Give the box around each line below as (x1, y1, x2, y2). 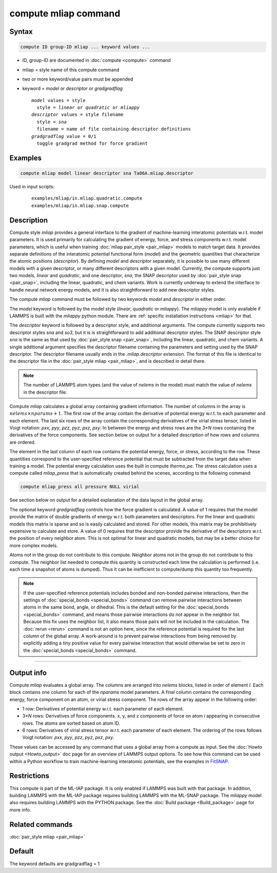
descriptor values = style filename (31, 112, 124, 118)
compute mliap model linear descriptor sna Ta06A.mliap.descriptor (20, 170, 194, 177)
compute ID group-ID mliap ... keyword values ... (20, 44, 151, 50)
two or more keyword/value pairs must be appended (22, 76, 133, 82)
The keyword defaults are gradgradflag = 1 (9, 860, 100, 867)
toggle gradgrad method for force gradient (36, 141, 148, 146)
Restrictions (9, 771, 50, 780)
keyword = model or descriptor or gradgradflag (22, 85, 123, 92)
